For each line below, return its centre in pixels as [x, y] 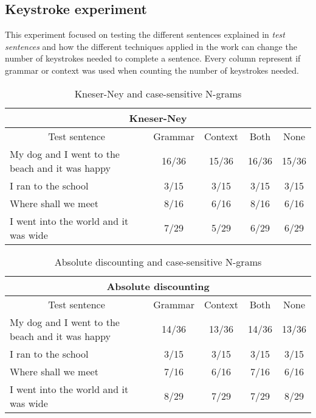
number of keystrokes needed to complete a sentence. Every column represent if [153, 58]
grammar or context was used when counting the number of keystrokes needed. [152, 70]
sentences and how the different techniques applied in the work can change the [151, 46]
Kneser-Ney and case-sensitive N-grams [158, 93]
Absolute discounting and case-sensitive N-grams [158, 261]
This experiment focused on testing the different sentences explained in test [145, 34]
